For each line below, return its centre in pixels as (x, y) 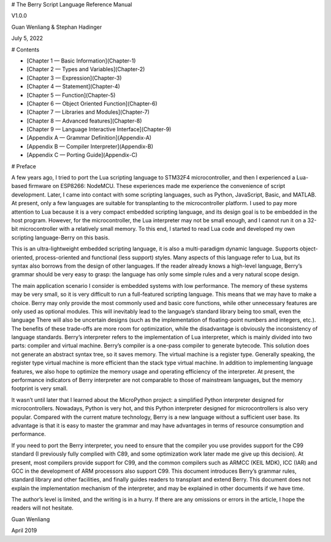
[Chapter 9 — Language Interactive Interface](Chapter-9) (99, 129)
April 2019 (24, 530)
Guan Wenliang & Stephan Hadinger (57, 27)
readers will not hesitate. (42, 508)
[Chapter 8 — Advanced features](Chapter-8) (84, 121)
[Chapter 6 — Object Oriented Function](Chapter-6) (92, 104)
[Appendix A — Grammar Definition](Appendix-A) (89, 138)
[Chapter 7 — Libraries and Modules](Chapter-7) (88, 112)
